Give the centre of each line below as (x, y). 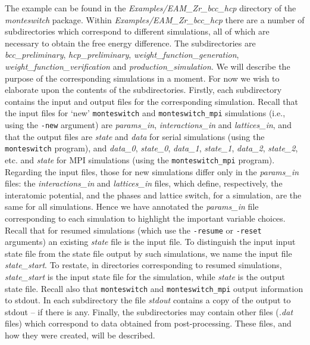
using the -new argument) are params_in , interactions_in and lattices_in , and (148, 125)
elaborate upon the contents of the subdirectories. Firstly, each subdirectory (143, 90)
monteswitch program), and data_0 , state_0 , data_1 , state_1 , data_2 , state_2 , (151, 148)
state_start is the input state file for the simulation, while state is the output (145, 276)
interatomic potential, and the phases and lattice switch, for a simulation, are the (153, 195)
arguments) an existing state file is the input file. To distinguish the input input (150, 242)
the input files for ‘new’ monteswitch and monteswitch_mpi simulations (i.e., (145, 113)
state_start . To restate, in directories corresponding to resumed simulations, (143, 265)
